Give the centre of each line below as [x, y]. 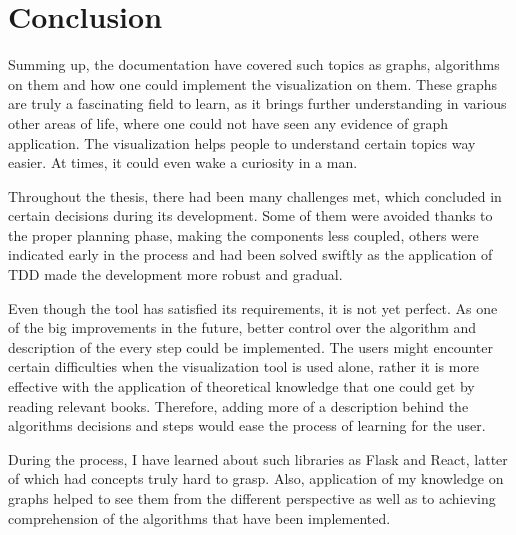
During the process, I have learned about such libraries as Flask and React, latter [258, 458]
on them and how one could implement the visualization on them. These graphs [253, 83]
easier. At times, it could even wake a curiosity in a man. [183, 162]
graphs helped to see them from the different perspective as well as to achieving [252, 498]
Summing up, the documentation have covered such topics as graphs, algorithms [254, 64]
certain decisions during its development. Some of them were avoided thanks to [250, 215]
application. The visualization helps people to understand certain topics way [242, 142]
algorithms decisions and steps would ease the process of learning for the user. [247, 425]
